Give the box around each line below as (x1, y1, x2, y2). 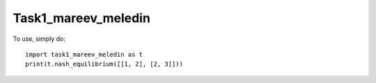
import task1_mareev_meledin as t (25, 50, 143, 58)
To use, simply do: (13, 35, 65, 43)
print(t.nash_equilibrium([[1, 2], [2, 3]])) (25, 60, 184, 68)
